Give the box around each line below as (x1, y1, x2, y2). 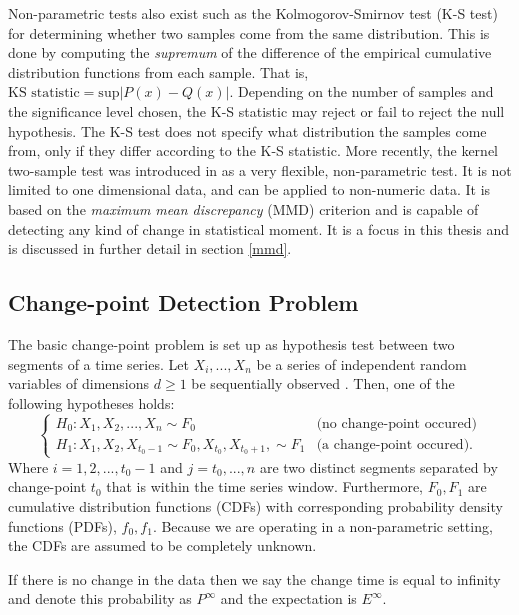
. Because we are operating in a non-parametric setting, (152, 515, 493, 536)
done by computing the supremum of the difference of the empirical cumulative (8, 42, 492, 63)
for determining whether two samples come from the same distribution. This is (8, 22, 490, 43)
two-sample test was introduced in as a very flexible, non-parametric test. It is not (8, 159, 512, 180)
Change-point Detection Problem (8, 287, 359, 318)
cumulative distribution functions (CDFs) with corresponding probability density (8, 495, 503, 516)
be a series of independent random (256, 353, 467, 374)
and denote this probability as (8, 588, 192, 609)
